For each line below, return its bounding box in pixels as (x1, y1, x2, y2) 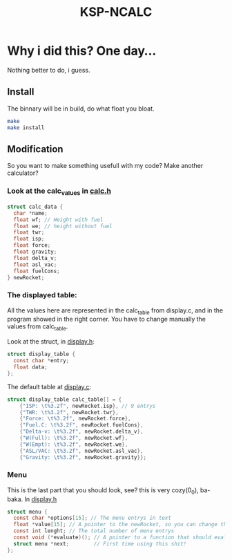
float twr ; (13, 229, 45, 236)
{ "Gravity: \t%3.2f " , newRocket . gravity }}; (19, 454, 147, 460)
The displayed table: (7, 290, 77, 300)
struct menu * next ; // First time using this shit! (13, 540, 187, 547)
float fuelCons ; (13, 268, 60, 274)
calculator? (7, 169, 39, 177)
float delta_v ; (13, 254, 57, 261)
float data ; (13, 364, 48, 371)
